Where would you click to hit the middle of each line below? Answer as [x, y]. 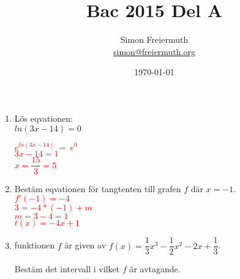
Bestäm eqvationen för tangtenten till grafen [98, 188]
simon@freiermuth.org [154, 51]
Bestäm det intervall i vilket [67, 269]
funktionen [35, 245]
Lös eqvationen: [43, 118]
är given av [85, 245]
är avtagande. [155, 269]
